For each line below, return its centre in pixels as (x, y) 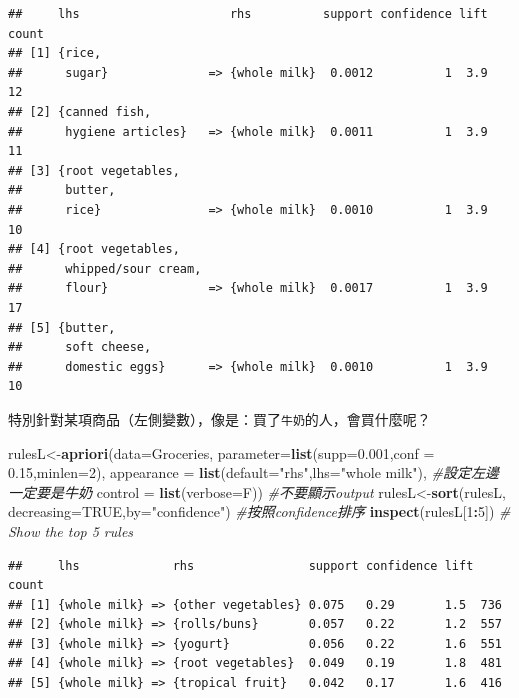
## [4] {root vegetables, (94, 249)
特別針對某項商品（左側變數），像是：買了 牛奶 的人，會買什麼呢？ (219, 418)
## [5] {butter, (62, 327)
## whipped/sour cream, (105, 268)
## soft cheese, (80, 347)
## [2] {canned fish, (80, 111)
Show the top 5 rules (71, 530)
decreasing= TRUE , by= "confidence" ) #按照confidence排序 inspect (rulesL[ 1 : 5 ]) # (259, 511)
